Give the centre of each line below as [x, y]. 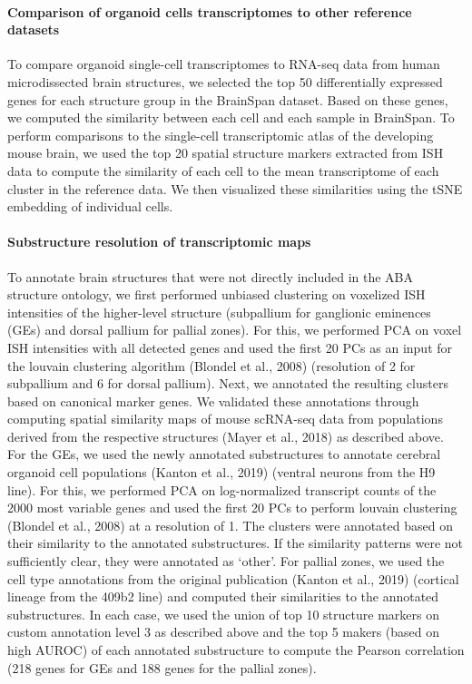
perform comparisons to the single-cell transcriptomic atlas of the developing [221, 135]
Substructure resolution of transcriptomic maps [159, 242]
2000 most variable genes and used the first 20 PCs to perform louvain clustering [232, 508]
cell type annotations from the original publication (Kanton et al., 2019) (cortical [233, 578]
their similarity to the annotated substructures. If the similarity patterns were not [236, 543]
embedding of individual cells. [90, 206]
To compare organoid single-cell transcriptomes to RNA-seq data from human [224, 64]
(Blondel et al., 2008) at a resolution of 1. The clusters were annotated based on [230, 525]
